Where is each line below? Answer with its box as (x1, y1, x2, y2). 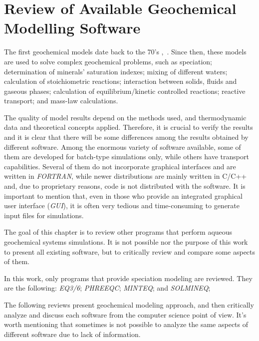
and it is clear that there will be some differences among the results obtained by (4, 132, 249, 142)
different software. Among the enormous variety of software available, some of (4, 141, 241, 152)
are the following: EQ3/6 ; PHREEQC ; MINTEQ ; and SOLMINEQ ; (4, 283, 211, 293)
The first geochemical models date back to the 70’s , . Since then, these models (4, 46, 247, 57)
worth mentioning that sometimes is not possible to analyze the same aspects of (4, 319, 249, 330)
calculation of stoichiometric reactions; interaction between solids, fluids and (4, 76, 237, 86)
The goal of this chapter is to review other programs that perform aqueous (4, 227, 233, 237)
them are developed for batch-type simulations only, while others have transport (4, 151, 249, 162)
